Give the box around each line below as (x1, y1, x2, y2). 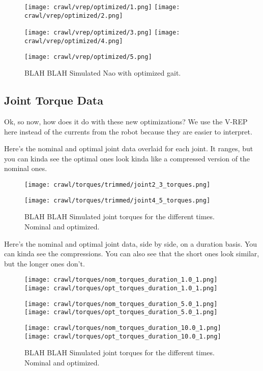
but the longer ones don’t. (4, 258, 85, 268)
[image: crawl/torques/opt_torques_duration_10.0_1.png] (24, 332, 221, 340)
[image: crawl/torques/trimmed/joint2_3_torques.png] (24, 181, 211, 189)
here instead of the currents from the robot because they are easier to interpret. (4, 126, 252, 137)
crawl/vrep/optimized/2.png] (24, 12, 123, 19)
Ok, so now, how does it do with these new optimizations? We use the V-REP (4, 116, 248, 127)
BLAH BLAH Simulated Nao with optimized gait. (24, 68, 181, 78)
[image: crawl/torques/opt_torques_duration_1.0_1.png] (24, 284, 218, 292)
